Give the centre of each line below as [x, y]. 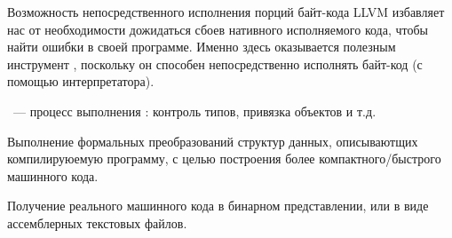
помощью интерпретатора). [81, 81]
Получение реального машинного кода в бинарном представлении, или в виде [218, 206]
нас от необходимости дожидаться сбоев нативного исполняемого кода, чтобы [218, 29]
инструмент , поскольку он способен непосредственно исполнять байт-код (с [215, 63]
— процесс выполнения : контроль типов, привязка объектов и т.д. [194, 111]
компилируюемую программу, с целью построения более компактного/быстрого [224, 159]
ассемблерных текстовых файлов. [97, 222]
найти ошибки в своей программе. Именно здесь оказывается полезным [202, 47]
